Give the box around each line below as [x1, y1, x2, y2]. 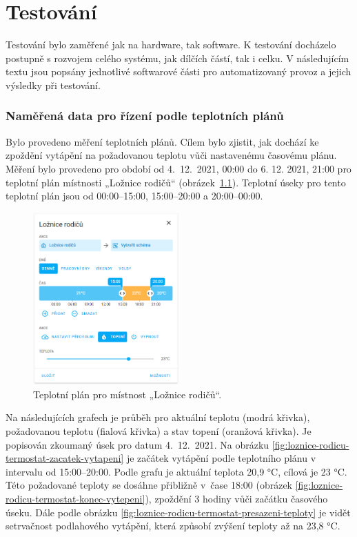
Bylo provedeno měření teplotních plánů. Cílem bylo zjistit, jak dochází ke [6, 134, 319, 148]
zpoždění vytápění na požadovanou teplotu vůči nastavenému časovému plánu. [6, 148, 337, 162]
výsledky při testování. [6, 77, 101, 92]
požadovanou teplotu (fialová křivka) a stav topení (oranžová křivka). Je [6, 423, 312, 438]
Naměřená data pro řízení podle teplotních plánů [6, 107, 284, 124]
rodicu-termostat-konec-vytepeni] [6, 491, 145, 505]
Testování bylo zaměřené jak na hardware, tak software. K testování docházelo [6, 37, 336, 52]
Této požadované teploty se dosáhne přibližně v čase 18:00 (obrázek [6, 478, 292, 492]
